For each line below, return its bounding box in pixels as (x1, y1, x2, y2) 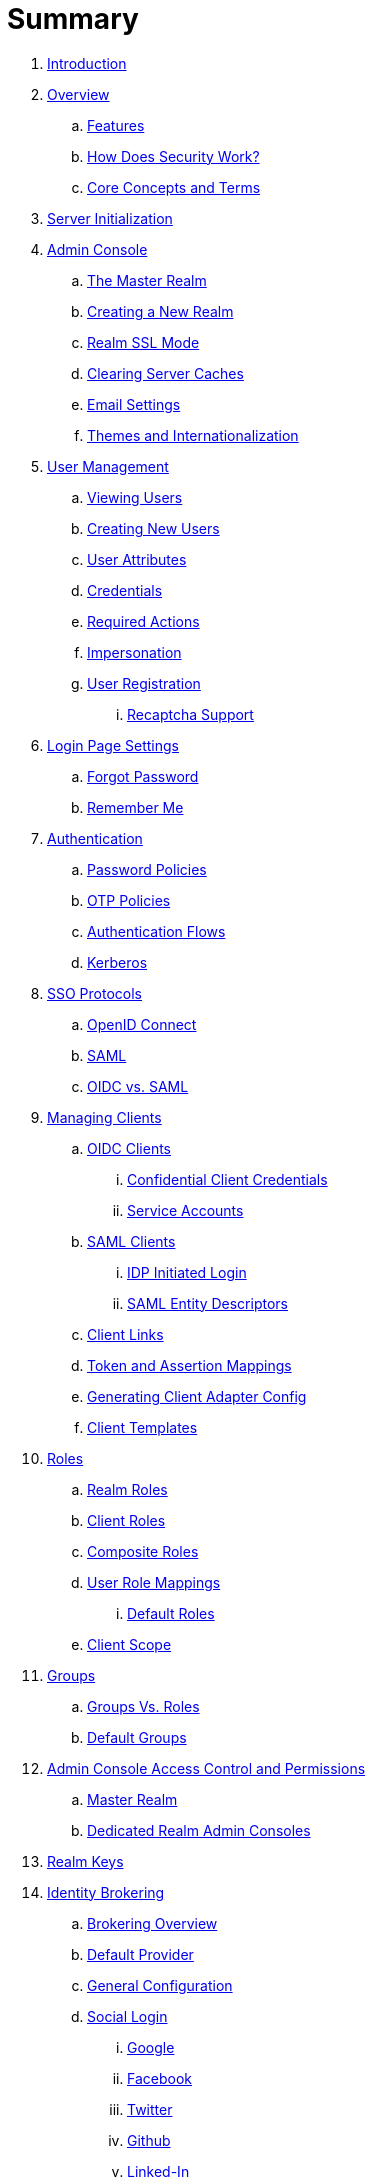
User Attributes (87, 550, 187, 568)
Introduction (47, 54, 127, 72)
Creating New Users (87, 519, 220, 537)
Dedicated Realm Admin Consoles (87, 1821, 311, 1839)
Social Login (87, 2007, 168, 2025)
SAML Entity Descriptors (127, 1294, 288, 1312)
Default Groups (87, 1728, 187, 1746)
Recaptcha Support (127, 705, 254, 723)
